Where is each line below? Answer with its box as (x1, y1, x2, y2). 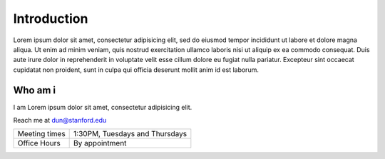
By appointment (73, 138, 127, 148)
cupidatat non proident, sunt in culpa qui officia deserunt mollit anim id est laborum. (13, 65, 260, 74)
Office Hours (17, 138, 61, 148)
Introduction (13, 11, 88, 26)
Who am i (13, 84, 56, 96)
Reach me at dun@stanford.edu (13, 116, 107, 125)
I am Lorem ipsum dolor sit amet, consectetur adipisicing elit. (13, 103, 192, 111)
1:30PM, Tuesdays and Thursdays (73, 129, 188, 139)
